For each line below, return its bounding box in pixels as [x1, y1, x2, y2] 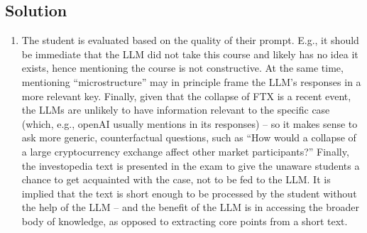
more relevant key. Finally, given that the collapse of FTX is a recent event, [21, 88, 351, 103]
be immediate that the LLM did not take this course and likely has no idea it [21, 46, 358, 61]
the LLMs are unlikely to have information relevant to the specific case [21, 102, 330, 117]
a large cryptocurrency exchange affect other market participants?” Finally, [21, 143, 349, 158]
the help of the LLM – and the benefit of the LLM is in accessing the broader [21, 200, 359, 215]
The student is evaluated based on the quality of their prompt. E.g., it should [21, 33, 359, 48]
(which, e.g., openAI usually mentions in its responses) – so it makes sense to [21, 116, 358, 131]
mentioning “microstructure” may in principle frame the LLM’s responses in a [21, 74, 361, 89]
